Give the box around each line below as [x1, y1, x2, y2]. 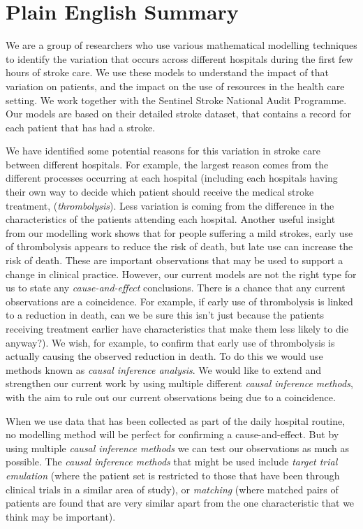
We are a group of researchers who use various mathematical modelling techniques [6, 38, 357, 52]
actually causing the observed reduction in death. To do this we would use [6, 349, 323, 363]
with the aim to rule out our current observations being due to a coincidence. [6, 389, 336, 404]
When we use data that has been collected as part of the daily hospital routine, [6, 413, 346, 428]
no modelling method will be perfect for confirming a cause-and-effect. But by [6, 427, 339, 442]
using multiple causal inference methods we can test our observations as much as [6, 440, 350, 455]
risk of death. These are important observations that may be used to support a [6, 253, 343, 268]
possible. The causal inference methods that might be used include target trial [6, 454, 338, 469]
